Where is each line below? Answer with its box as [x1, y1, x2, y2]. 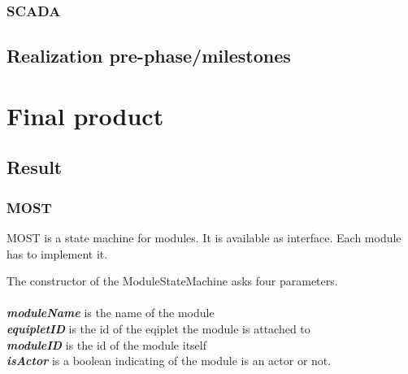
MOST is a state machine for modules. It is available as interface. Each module [7, 229, 401, 246]
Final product [7, 98, 164, 132]
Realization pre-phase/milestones [7, 43, 291, 68]
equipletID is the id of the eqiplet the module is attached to [7, 320, 310, 337]
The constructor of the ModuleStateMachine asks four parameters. [7, 272, 338, 289]
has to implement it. [7, 245, 108, 262]
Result [7, 154, 63, 180]
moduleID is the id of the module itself [7, 336, 206, 353]
